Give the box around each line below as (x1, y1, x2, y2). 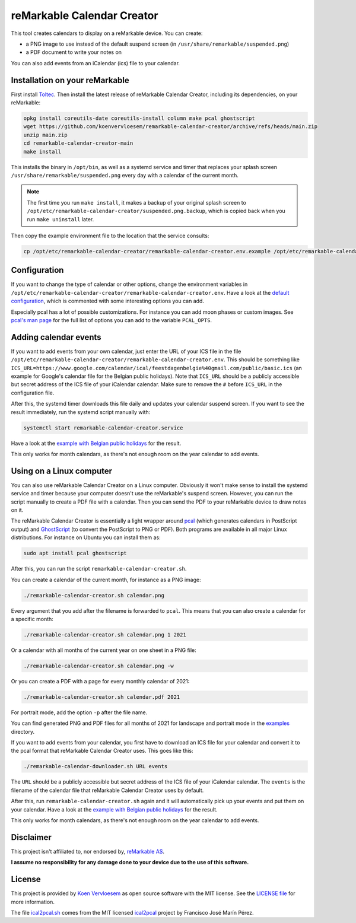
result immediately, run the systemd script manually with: (11, 408, 151, 415)
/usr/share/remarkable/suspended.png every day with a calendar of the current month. (11, 171, 239, 179)
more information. (11, 898, 55, 905)
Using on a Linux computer (11, 466, 113, 476)
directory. (11, 728, 35, 735)
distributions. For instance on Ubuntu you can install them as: (11, 534, 161, 541)
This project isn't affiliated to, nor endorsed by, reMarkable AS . (11, 848, 165, 855)
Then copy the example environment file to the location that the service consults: (11, 232, 209, 239)
